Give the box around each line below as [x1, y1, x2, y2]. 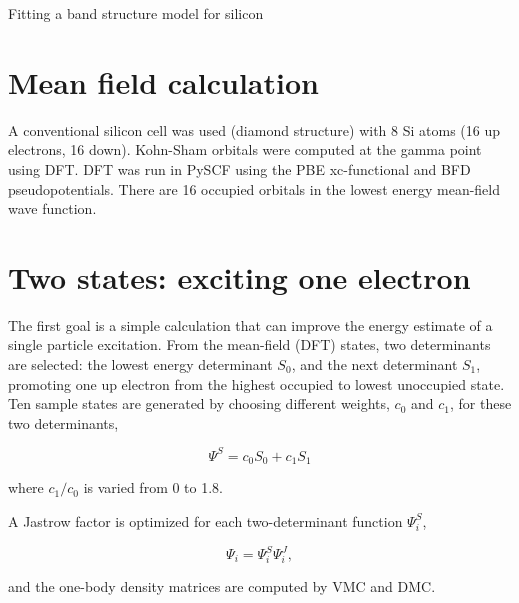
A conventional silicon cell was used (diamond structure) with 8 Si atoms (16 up [8, 119, 501, 140]
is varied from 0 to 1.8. [83, 477, 224, 498]
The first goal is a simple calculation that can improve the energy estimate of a [8, 314, 493, 335]
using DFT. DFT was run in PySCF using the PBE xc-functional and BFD [8, 158, 471, 179]
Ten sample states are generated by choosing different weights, [8, 393, 390, 414]
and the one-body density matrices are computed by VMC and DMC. [8, 575, 436, 596]
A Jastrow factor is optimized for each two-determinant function [8, 510, 403, 531]
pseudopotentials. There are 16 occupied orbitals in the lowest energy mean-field [8, 178, 500, 199]
